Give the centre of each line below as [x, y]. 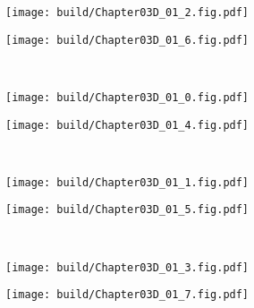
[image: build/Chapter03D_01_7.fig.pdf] [127, 295]
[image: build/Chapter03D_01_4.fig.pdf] [127, 125]
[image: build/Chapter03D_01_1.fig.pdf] [127, 182]
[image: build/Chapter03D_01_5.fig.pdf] [127, 210]
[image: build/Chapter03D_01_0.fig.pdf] [127, 97]
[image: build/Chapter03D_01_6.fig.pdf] [127, 40]
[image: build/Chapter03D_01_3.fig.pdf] [127, 267]
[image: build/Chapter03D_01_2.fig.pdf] [127, 13]
